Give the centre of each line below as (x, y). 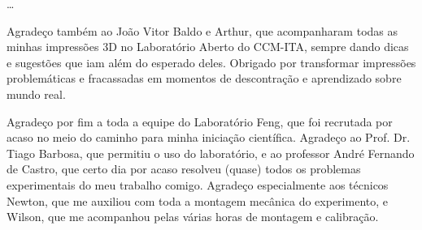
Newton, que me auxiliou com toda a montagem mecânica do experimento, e (197, 200)
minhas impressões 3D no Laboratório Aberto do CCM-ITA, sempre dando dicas (208, 47)
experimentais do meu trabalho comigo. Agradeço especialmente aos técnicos (198, 184)
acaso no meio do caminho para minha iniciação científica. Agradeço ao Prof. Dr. (209, 137)
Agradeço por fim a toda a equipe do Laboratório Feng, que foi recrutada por (200, 121)
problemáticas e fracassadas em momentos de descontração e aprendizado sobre (204, 78)
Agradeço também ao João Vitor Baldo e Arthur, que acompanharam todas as (202, 30)
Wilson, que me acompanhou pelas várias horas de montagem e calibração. (193, 217)
